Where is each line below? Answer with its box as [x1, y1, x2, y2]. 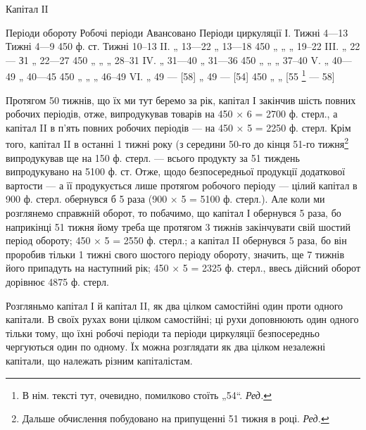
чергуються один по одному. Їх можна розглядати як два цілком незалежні [6, 339, 326, 354]
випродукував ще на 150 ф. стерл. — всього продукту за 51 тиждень [6, 150, 300, 165]
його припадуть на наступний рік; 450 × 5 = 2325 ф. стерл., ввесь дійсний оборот [6, 260, 361, 275]
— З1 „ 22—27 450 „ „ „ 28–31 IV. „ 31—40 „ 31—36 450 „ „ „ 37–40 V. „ [6, 52, 329, 67]
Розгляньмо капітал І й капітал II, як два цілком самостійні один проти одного [6, 298, 343, 312]
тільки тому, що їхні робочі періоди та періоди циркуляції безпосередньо [6, 325, 320, 340]
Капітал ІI [6, 1, 49, 15]
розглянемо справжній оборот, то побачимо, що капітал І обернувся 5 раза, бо [6, 205, 341, 220]
